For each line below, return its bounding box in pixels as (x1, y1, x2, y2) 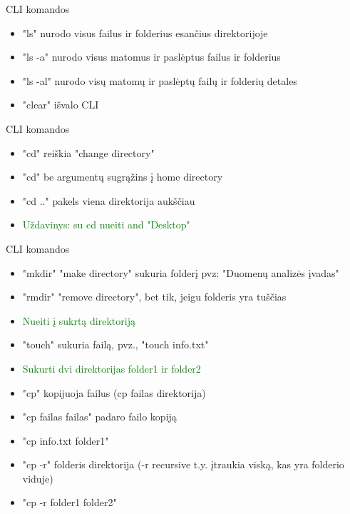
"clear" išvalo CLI (22, 97, 99, 112)
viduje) (22, 470, 53, 485)
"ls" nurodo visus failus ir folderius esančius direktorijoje (22, 25, 268, 40)
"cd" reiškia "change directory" (22, 145, 155, 160)
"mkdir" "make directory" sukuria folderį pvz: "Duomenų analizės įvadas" (22, 265, 339, 280)
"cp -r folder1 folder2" (22, 495, 117, 510)
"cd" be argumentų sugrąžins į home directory (22, 169, 223, 184)
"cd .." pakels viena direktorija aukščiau (22, 193, 195, 208)
